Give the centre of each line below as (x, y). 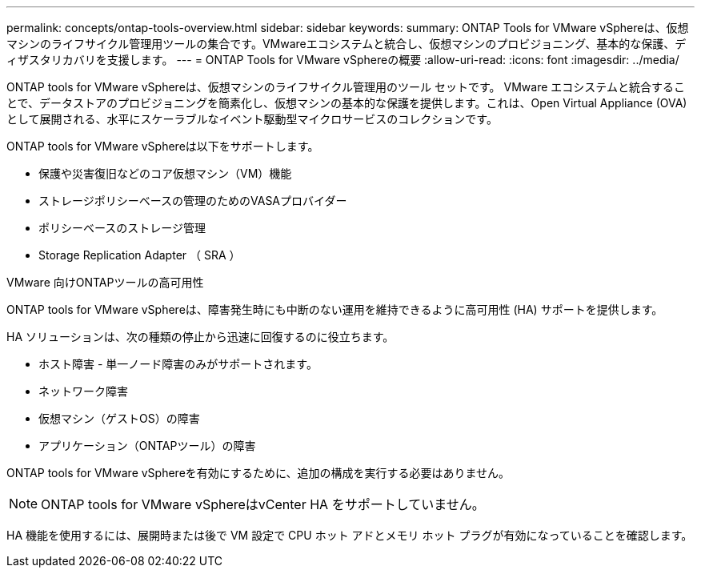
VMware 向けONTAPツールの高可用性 (105, 282)
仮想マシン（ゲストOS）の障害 (119, 418)
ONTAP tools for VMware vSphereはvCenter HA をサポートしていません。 (263, 504)
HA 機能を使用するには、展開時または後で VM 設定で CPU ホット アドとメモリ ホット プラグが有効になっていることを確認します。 (350, 535)
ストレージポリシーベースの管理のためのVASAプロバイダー (193, 201)
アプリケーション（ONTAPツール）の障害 (147, 446)
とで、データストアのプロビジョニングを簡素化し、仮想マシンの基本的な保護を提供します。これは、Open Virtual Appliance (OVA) (347, 103)
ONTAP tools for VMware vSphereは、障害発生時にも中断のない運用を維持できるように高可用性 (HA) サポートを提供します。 (335, 309)
